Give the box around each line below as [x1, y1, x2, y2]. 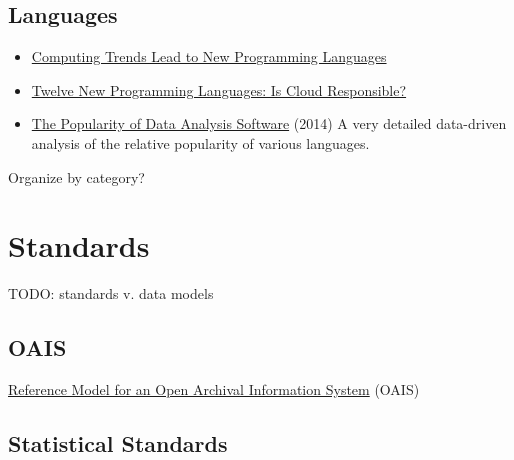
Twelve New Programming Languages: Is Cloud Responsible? [31, 79, 407, 100]
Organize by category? [8, 166, 145, 187]
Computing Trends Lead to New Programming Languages [31, 46, 387, 67]
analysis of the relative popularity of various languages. [31, 132, 370, 153]
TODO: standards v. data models [8, 283, 214, 304]
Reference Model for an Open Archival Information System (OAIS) [8, 379, 420, 400]
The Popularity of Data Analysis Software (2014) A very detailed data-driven [31, 113, 507, 134]
